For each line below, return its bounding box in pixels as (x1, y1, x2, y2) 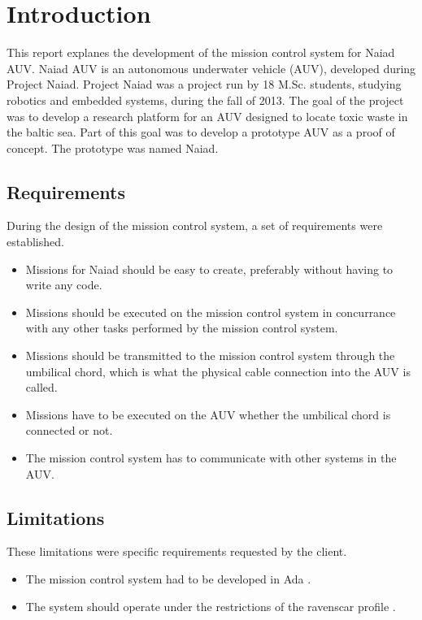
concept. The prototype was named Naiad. (7, 139, 219, 156)
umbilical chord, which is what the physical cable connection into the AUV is (25, 362, 411, 379)
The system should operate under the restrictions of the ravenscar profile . (25, 597, 396, 614)
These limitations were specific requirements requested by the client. (7, 543, 347, 560)
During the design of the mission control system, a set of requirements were (7, 217, 383, 234)
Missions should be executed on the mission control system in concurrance (25, 303, 396, 320)
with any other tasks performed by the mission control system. (25, 319, 338, 336)
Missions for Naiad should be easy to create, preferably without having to (25, 260, 394, 277)
